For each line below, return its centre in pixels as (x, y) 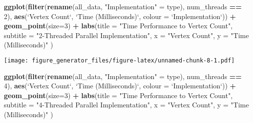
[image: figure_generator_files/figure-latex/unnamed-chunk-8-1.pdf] (119, 60)
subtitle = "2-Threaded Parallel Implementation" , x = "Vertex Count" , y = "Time (126, 35)
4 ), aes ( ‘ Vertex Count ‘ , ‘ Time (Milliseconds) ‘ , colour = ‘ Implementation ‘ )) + (120, 86)
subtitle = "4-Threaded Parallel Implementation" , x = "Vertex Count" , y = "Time (126, 105)
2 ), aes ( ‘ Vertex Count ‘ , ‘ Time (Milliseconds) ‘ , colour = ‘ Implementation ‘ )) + (120, 16)
